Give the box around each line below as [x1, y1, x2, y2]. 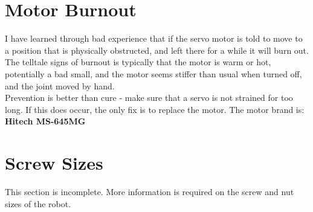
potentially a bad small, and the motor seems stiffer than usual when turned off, [5, 67, 302, 80]
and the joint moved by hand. [5, 79, 115, 92]
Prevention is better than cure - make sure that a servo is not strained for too [5, 91, 293, 104]
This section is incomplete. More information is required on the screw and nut [5, 185, 294, 198]
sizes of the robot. [5, 197, 71, 210]
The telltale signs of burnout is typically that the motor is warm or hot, [5, 56, 271, 68]
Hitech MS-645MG [5, 115, 86, 127]
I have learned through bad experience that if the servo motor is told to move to [5, 32, 303, 45]
